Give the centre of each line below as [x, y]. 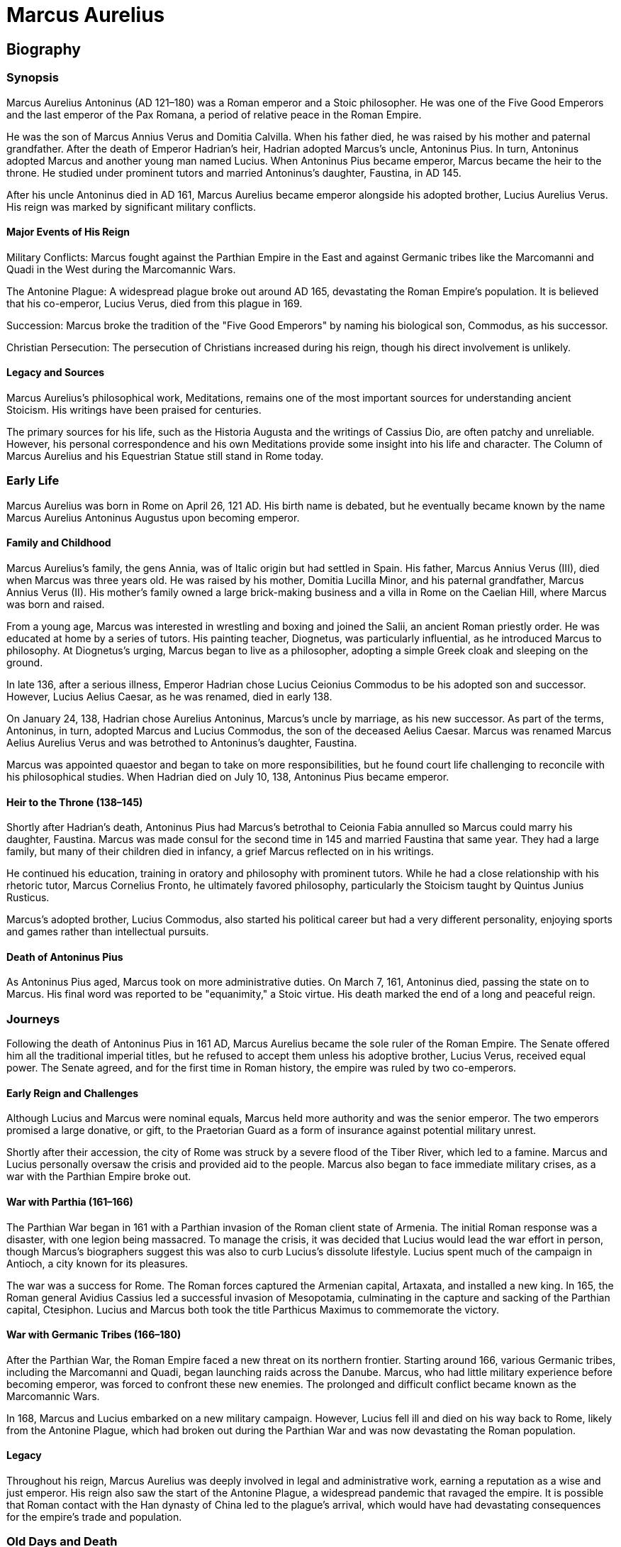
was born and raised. [56, 604]
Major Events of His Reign [68, 232]
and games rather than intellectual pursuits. [108, 932]
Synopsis [33, 78]
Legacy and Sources [56, 373]
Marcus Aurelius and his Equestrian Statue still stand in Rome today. [165, 456]
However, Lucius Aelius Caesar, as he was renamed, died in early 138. [169, 696]
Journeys [33, 1019]
